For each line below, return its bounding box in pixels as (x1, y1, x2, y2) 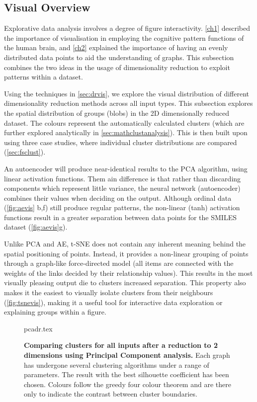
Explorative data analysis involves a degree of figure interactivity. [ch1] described (4, 23, 251, 33)
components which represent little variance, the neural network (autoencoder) (4, 183, 241, 193)
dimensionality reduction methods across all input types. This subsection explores (4, 98, 253, 108)
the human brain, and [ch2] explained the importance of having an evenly (4, 42, 228, 53)
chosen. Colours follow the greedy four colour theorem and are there (24, 379, 231, 389)
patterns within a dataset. (4, 72, 83, 82)
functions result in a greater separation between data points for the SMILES (4, 212, 237, 222)
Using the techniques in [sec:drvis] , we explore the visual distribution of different (4, 88, 249, 98)
